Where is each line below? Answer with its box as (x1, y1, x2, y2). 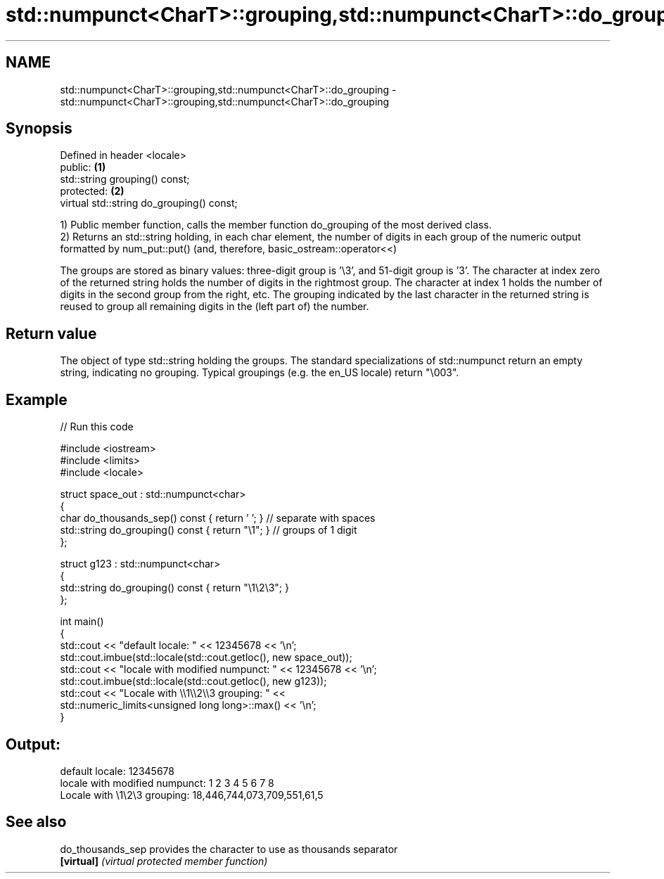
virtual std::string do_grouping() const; (60, 197, 238, 210)
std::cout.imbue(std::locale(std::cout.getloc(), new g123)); (60, 675, 327, 688)
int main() (60, 615, 104, 628)
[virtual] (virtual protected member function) (60, 854, 268, 867)
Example (6, 390, 68, 409)
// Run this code (60, 421, 134, 433)
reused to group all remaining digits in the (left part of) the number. (60, 300, 369, 313)
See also (6, 813, 67, 831)
